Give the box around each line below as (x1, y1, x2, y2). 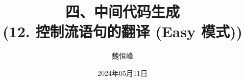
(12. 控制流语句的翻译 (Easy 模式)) (3, 21, 242, 42)
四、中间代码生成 (65, 1, 180, 22)
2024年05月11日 (97, 67, 148, 78)
